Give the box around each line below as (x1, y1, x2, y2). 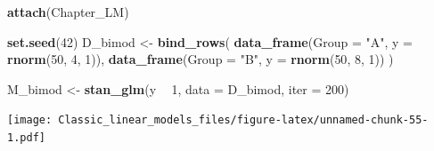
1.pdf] (7, 131, 45, 145)
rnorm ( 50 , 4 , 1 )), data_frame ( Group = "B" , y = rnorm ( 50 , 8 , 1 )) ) (7, 50, 394, 68)
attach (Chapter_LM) (7, 3, 129, 20)
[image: (7, 114, 53, 127)
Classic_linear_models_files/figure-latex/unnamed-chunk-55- (58, 114, 429, 127)
